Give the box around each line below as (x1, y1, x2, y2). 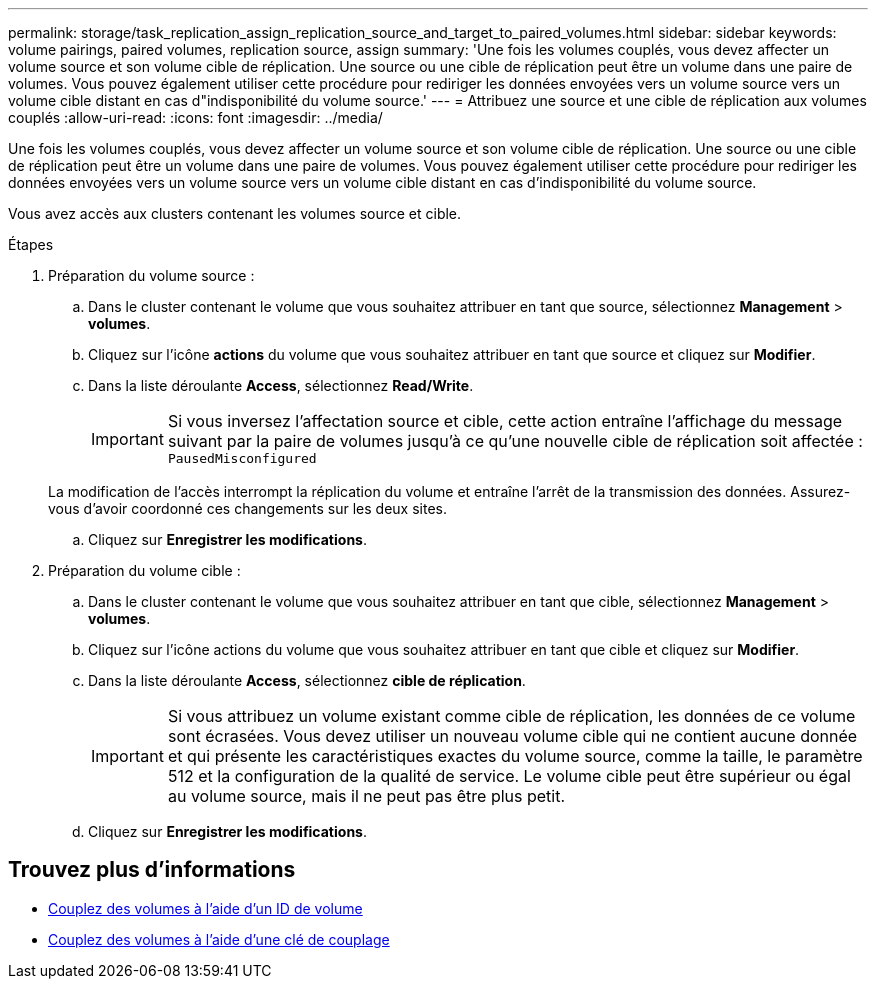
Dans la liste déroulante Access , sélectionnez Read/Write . (88, 377, 474, 394)
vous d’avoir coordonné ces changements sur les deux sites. (48, 500, 447, 517)
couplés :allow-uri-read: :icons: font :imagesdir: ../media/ (8, 109, 383, 126)
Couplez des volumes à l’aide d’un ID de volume (48, 899, 363, 917)
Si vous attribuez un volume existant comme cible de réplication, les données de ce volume (167, 706, 856, 726)
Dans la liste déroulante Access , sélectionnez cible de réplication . (88, 672, 526, 689)
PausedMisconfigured (167, 451, 317, 466)
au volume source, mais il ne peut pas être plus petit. (167, 786, 566, 806)
